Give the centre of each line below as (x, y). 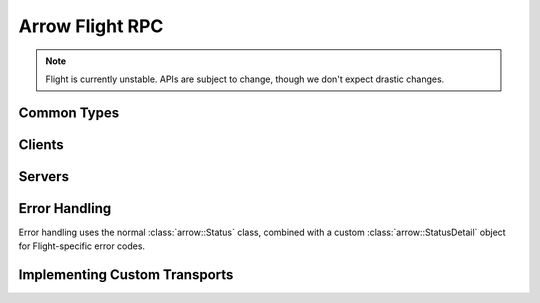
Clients (41, 144)
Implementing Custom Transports (126, 275)
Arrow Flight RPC (91, 26)
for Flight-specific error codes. (81, 246)
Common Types (69, 112)
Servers (44, 176)
